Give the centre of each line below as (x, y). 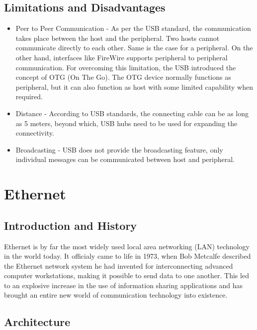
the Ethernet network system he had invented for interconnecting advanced (119, 265)
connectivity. (35, 133)
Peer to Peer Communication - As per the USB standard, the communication (133, 28)
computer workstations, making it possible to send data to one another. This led (127, 275)
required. (29, 96)
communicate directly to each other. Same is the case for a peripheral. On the (134, 48)
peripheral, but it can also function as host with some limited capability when (134, 86)
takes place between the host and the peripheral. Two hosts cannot (118, 38)
